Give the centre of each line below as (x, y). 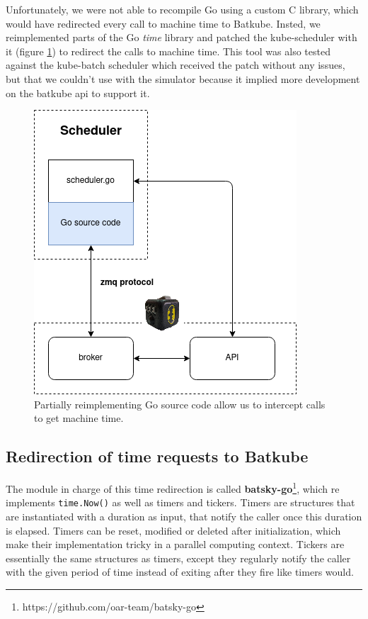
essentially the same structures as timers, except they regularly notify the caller (178, 558)
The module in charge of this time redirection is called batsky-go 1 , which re (173, 487)
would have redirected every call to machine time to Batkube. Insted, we (163, 23)
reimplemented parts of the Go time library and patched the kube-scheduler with (182, 37)
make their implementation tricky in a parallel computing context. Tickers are (175, 544)
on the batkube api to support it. (78, 93)
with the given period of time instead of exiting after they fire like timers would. (180, 572)
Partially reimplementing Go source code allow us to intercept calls (180, 404)
